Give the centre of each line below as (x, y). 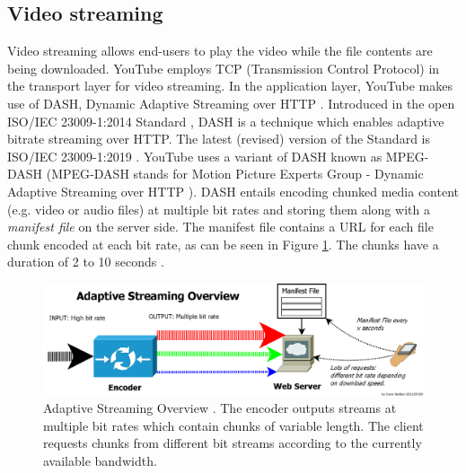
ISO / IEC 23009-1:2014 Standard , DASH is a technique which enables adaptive (226, 121)
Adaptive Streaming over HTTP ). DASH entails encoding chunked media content (233, 191)
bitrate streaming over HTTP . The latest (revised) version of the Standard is (219, 139)
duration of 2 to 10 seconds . (86, 262)
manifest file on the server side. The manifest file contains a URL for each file (220, 227)
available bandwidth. (100, 460)
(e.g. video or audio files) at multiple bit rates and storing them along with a (219, 209)
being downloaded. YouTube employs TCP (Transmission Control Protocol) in (224, 68)
